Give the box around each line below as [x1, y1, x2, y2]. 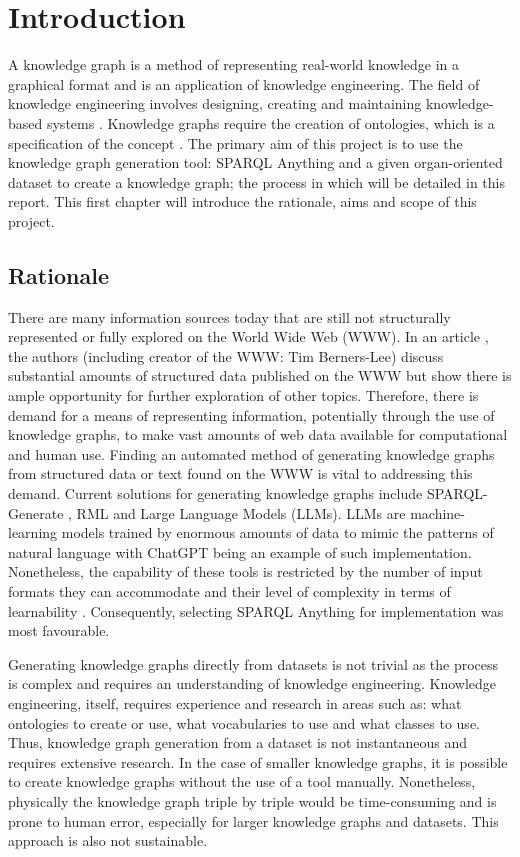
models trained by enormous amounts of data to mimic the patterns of [61, 522, 494, 543]
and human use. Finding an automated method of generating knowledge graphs [8, 443, 495, 464]
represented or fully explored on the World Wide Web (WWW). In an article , [8, 326, 489, 347]
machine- [410, 502, 465, 523]
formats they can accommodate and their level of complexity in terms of [8, 580, 451, 601]
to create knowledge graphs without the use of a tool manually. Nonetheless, [8, 771, 476, 792]
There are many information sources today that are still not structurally [8, 306, 451, 327]
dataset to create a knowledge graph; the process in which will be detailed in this [8, 171, 506, 192]
